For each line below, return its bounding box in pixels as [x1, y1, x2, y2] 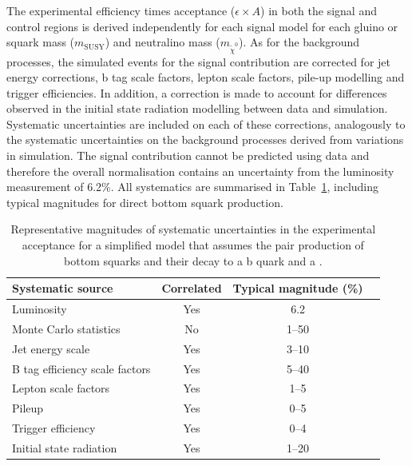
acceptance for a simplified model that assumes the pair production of [22, 237, 364, 253]
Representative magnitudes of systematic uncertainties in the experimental [10, 221, 376, 237]
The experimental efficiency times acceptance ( [6, 2, 236, 18]
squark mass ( [6, 34, 75, 50]
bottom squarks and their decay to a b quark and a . [64, 252, 323, 269]
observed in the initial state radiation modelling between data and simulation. [6, 100, 388, 117]
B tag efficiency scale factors [12, 360, 151, 376]
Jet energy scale [12, 340, 90, 356]
